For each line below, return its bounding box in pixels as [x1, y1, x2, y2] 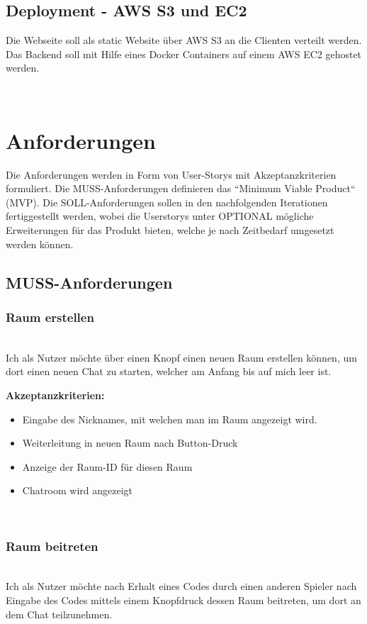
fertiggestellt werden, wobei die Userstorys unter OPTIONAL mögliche [6, 208, 314, 223]
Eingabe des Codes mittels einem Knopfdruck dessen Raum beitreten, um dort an [6, 593, 361, 608]
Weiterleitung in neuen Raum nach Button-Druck [22, 435, 238, 450]
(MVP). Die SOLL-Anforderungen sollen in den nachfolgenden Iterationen [6, 194, 328, 209]
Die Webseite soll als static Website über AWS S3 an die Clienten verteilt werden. [6, 33, 362, 48]
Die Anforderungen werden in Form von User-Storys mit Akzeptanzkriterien [6, 167, 337, 182]
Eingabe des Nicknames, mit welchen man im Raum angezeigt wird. [22, 411, 317, 426]
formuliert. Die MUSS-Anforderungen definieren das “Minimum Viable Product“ [6, 181, 356, 196]
